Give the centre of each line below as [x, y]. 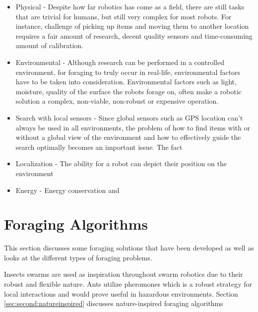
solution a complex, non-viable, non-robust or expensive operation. [117, 101]
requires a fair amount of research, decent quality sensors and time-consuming [134, 35]
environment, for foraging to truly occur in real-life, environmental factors [128, 72]
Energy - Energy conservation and [67, 190]
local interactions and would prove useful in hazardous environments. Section [121, 293]
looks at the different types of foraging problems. [78, 257]
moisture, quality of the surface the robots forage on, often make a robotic [129, 91]
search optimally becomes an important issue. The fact [99, 147]
